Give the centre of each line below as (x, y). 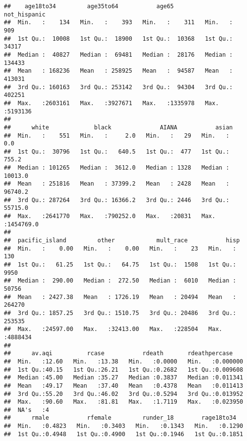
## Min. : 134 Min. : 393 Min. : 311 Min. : (118, 23)
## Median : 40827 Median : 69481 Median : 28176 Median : (118, 55)
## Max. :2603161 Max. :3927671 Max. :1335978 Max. (111, 103)
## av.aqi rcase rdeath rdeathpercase (118, 354)
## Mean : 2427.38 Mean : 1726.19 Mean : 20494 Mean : (120, 297)
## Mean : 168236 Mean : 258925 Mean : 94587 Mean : (118, 71)
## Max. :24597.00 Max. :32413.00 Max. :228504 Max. (113, 329)
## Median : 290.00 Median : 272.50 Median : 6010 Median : (120, 281)
